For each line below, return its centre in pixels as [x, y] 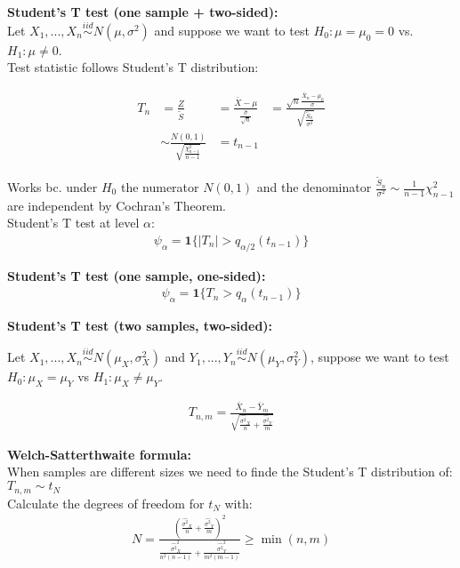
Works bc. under [52, 187]
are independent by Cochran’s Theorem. [117, 205]
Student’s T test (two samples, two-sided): [140, 326]
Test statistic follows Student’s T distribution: [133, 67]
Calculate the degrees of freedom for [106, 503]
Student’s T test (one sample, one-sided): [137, 275]
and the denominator [314, 187]
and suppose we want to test [232, 30]
